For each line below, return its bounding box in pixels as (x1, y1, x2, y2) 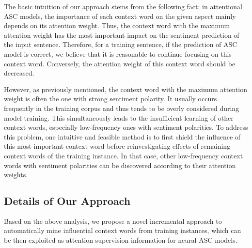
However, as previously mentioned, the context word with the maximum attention (4, 84, 247, 94)
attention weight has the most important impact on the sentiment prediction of (4, 30, 239, 40)
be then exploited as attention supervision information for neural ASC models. (4, 235, 237, 245)
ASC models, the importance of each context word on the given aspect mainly (4, 11, 236, 21)
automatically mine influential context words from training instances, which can (4, 225, 241, 235)
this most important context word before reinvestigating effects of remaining (4, 141, 231, 151)
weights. (4, 170, 28, 180)
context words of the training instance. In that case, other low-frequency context (4, 150, 243, 160)
